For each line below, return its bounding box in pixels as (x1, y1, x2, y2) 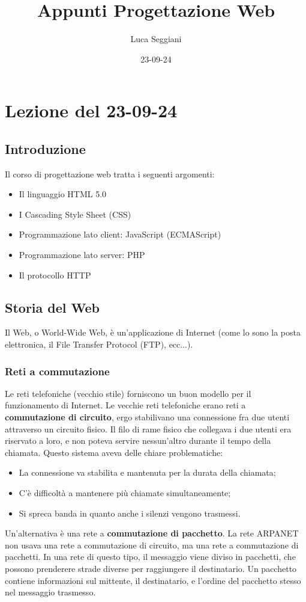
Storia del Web (5, 298, 100, 316)
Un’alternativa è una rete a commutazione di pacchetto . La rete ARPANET (5, 527, 299, 539)
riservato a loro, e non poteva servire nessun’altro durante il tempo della (5, 434, 271, 447)
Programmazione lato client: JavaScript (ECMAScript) (19, 228, 221, 241)
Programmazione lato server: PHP (19, 248, 145, 261)
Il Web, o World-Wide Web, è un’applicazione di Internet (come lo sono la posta (5, 326, 301, 339)
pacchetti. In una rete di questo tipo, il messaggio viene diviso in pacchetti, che (5, 550, 296, 563)
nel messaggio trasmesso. (5, 586, 96, 598)
